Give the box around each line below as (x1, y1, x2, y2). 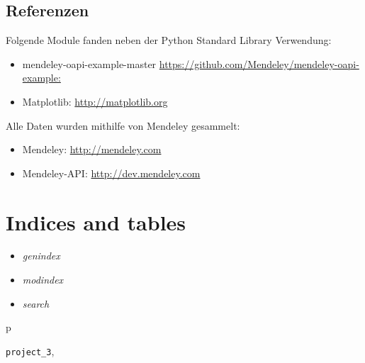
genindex (22, 248, 60, 263)
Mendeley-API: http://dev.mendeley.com (22, 165, 201, 180)
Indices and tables (6, 207, 186, 236)
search (22, 296, 50, 311)
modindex (22, 272, 64, 287)
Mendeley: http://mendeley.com (22, 142, 162, 157)
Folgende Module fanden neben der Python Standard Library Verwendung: (6, 33, 332, 48)
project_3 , (6, 343, 55, 358)
